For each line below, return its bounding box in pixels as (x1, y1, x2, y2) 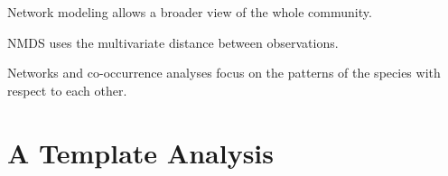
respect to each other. (7, 80, 127, 99)
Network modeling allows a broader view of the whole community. (7, 3, 372, 21)
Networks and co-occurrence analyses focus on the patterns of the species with (7, 63, 441, 82)
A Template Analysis (7, 134, 274, 171)
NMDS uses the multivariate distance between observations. (7, 32, 339, 51)
